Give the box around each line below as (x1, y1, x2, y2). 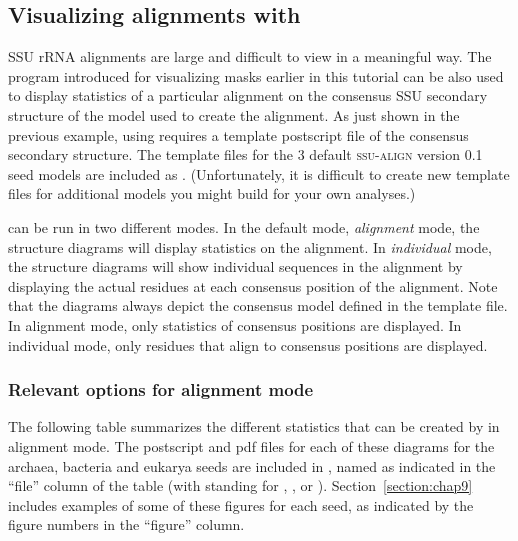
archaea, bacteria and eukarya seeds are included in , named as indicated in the (8, 455, 496, 476)
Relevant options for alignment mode (8, 377, 314, 402)
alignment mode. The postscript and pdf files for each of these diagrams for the (8, 435, 495, 456)
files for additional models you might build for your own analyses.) (8, 183, 416, 204)
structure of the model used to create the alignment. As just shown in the (8, 104, 460, 125)
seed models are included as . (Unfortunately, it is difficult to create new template (8, 163, 510, 184)
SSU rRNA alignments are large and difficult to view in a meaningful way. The (8, 46, 492, 67)
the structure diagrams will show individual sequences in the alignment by (8, 256, 463, 277)
